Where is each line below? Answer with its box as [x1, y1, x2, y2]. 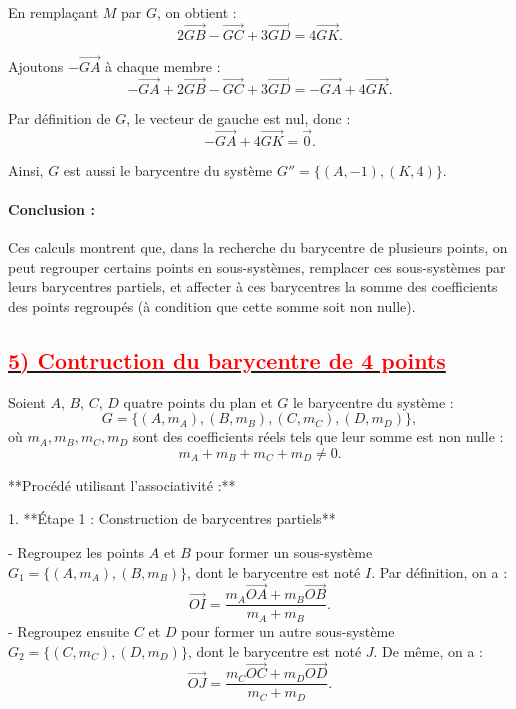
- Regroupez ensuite [8, 620, 130, 641]
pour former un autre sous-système [181, 620, 395, 641]
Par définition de [8, 107, 111, 128]
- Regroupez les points [8, 542, 145, 562]
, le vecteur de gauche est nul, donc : [126, 107, 351, 128]
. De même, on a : [373, 640, 483, 661]
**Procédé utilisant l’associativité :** [8, 474, 236, 495]
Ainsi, [8, 159, 44, 180]
